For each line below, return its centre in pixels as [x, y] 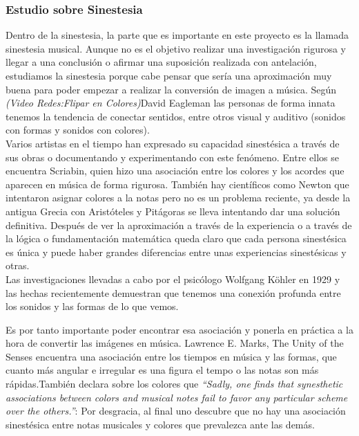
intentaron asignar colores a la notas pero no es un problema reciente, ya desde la [178, 198]
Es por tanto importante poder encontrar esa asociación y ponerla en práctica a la [179, 329]
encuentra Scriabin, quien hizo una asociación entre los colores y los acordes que [175, 171]
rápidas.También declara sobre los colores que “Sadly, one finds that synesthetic [174, 384]
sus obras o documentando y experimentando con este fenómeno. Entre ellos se [172, 157]
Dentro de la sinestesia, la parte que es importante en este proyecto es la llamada [177, 35]
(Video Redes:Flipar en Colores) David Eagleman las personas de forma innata [171, 103]
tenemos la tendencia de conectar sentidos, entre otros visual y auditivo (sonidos [176, 116]
